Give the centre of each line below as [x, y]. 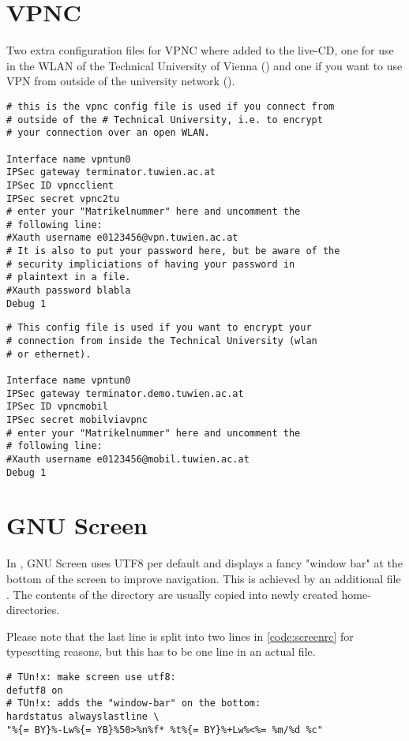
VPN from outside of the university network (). [121, 81]
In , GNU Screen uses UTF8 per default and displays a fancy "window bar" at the [204, 563]
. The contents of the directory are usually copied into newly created [172, 594]
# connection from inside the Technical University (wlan [162, 341]
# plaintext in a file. [69, 277]
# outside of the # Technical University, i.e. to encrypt [165, 120]
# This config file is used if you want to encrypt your [159, 328]
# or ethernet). [49, 354]
